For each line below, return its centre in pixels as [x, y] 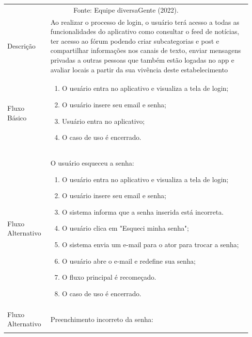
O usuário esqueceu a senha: [92, 163]
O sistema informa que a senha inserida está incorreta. [143, 211]
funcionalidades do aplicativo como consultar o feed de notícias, [145, 31]
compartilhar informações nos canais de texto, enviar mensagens [146, 50]
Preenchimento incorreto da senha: [102, 319]
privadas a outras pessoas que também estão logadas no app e [142, 59]
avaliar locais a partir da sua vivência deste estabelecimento [139, 69]
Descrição [22, 45]
